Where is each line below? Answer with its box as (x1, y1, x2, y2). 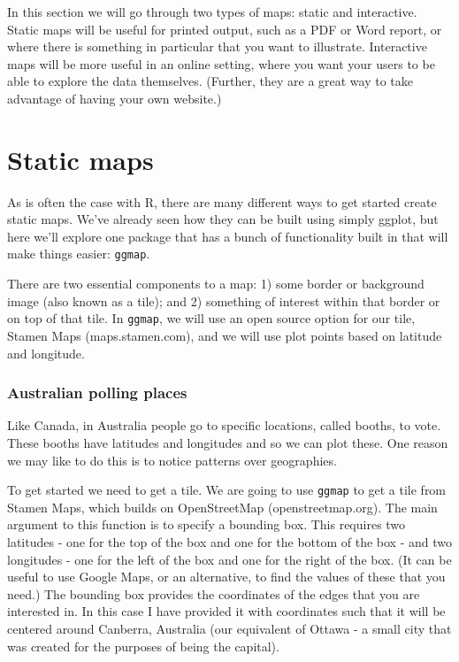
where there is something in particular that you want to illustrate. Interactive (7, 37, 427, 56)
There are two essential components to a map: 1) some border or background (7, 274, 425, 293)
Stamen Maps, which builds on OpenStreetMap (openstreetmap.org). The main (7, 497, 438, 516)
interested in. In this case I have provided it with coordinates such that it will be (7, 602, 446, 620)
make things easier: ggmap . (7, 244, 150, 263)
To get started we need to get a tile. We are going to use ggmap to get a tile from (7, 481, 447, 499)
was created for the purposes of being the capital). (7, 636, 279, 655)
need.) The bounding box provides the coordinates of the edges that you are (7, 584, 420, 603)
